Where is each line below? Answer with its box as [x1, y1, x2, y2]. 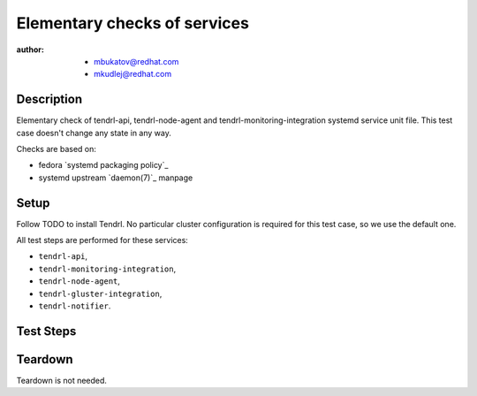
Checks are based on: [16, 144, 97, 155]
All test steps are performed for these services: [16, 235, 189, 246]
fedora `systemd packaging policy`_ [38, 160, 169, 171]
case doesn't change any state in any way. [16, 127, 171, 138]
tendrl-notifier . [38, 301, 111, 311]
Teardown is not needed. [16, 375, 108, 385]
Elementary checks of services [16, 13, 249, 33]
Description [16, 92, 83, 107]
